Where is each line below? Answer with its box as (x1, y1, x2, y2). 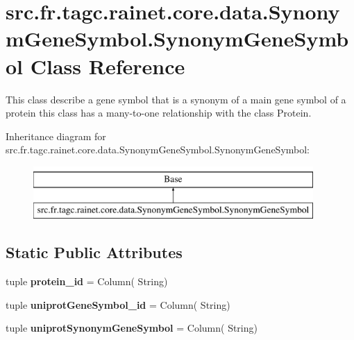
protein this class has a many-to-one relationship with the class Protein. (6, 105, 312, 120)
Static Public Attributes (6, 241, 183, 263)
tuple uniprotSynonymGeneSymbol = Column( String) (6, 321, 258, 335)
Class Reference (30, 51, 185, 80)
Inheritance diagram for (6, 128, 106, 143)
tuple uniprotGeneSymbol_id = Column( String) (6, 297, 230, 312)
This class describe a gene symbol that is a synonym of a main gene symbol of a (6, 92, 346, 106)
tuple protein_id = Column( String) (6, 274, 168, 289)
